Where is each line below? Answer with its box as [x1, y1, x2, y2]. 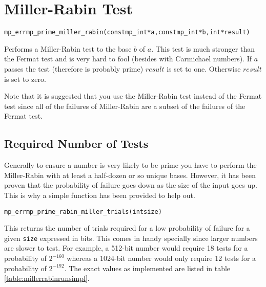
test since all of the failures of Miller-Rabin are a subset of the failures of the [4, 100, 245, 111]
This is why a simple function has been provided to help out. [4, 189, 195, 200]
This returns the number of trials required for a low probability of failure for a [4, 223, 250, 233]
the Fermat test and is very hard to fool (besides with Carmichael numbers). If [4, 53, 252, 64]
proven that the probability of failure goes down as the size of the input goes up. [4, 180, 257, 190]
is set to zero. [4, 73, 46, 84]
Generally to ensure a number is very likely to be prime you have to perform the [4, 160, 257, 170]
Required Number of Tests [4, 136, 149, 151]
